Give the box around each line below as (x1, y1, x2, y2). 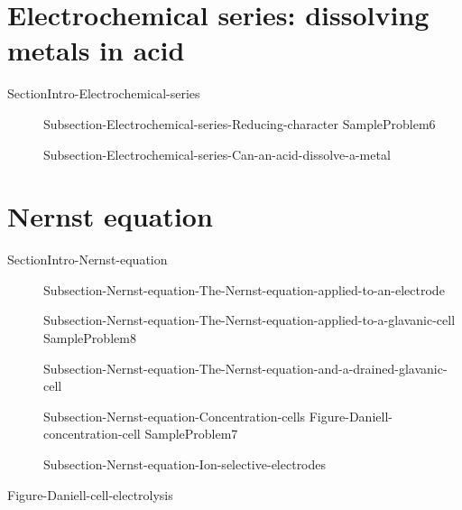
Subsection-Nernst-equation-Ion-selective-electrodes (43, 454, 327, 473)
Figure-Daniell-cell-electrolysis (7, 485, 173, 504)
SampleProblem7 (144, 424, 238, 443)
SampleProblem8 (43, 329, 136, 347)
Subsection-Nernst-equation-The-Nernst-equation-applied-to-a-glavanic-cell (43, 311, 456, 329)
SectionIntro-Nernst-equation (7, 250, 168, 269)
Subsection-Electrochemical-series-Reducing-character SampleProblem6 (43, 114, 436, 133)
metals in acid (7, 32, 185, 69)
